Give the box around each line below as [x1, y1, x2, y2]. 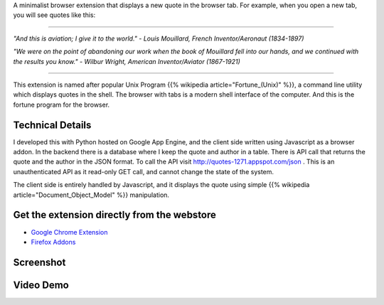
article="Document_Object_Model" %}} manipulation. [13, 191, 170, 199]
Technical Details [13, 119, 92, 131]
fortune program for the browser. [13, 100, 110, 109]
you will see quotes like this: [13, 11, 96, 19]
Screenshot [13, 256, 66, 268]
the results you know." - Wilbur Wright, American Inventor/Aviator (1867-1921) [13, 57, 241, 65]
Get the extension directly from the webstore [13, 209, 217, 221]
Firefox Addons [31, 237, 76, 246]
